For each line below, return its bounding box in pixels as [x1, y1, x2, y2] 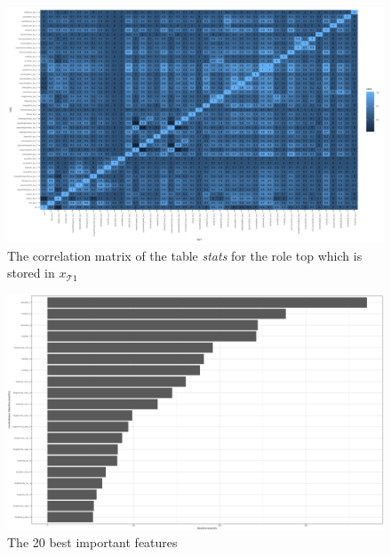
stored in [7, 263, 55, 282]
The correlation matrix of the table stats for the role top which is [7, 246, 363, 264]
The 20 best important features [7, 533, 178, 552]
